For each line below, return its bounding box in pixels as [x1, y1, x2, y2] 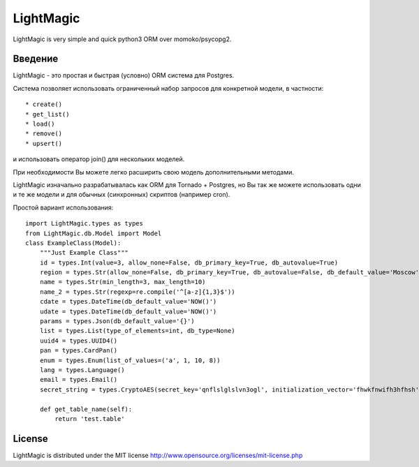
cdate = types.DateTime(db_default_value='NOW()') [39, 297, 217, 306]
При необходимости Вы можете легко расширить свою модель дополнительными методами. [13, 168, 295, 176]
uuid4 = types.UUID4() [39, 336, 118, 345]
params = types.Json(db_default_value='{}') [39, 318, 195, 325]
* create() [25, 101, 63, 108]
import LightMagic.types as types [25, 220, 143, 228]
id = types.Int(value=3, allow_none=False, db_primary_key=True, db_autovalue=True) [39, 258, 339, 267]
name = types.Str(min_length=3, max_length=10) [39, 278, 206, 286]
